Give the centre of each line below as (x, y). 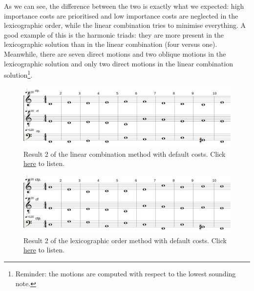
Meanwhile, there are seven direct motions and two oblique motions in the (115, 53)
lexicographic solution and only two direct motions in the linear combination (118, 63)
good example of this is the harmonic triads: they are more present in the (114, 34)
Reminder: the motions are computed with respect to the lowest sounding (126, 274)
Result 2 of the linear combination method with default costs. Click (125, 154)
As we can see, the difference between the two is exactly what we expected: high (124, 6)
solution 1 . (18, 74)
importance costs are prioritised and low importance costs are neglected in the (121, 15)
